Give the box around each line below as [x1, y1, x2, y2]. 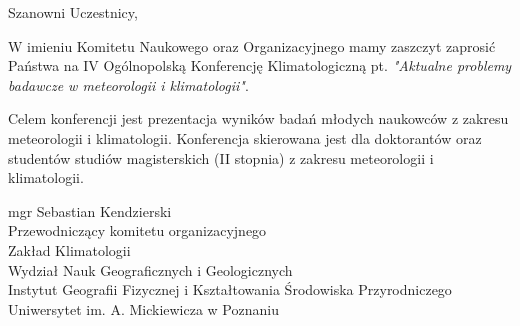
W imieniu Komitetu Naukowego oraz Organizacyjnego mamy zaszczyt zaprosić [8, 35, 496, 56]
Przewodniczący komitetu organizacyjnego [8, 220, 267, 241]
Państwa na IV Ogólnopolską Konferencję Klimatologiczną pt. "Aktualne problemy [8, 55, 512, 76]
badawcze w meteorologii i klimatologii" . [8, 74, 249, 95]
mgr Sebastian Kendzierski [8, 200, 172, 221]
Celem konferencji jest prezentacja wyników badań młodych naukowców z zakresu [8, 108, 509, 129]
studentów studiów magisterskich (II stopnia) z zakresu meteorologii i [8, 147, 434, 168]
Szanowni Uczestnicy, [8, 2, 138, 22]
